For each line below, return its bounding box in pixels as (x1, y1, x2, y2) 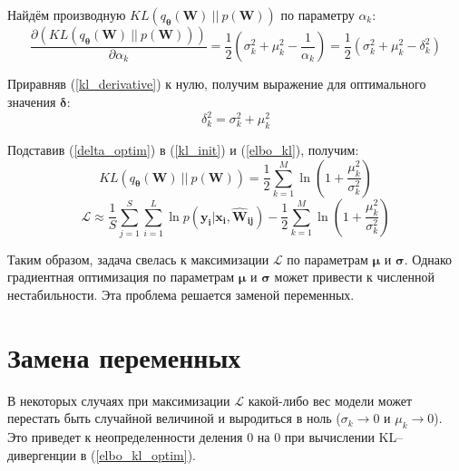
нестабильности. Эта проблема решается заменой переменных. (7, 285, 355, 304)
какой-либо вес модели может (248, 390, 413, 409)
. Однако (404, 249, 453, 268)
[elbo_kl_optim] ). (95, 445, 196, 464)
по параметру (280, 5, 355, 24)
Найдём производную (7, 5, 126, 24)
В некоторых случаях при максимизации (7, 390, 230, 409)
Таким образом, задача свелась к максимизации (7, 249, 269, 268)
